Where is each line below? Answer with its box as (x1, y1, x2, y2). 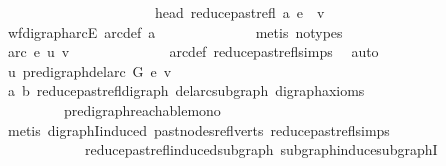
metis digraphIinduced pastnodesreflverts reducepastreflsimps (7, 119, 390, 140)
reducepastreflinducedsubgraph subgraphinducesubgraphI (84, 139, 438, 160)
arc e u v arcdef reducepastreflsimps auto (7, 41, 379, 62)
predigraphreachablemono (63, 99, 221, 120)
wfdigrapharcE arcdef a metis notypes (7, 21, 343, 42)
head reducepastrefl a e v (154, 2, 325, 22)
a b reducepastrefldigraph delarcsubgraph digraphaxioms (7, 80, 365, 101)
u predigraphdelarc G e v (7, 60, 172, 81)
